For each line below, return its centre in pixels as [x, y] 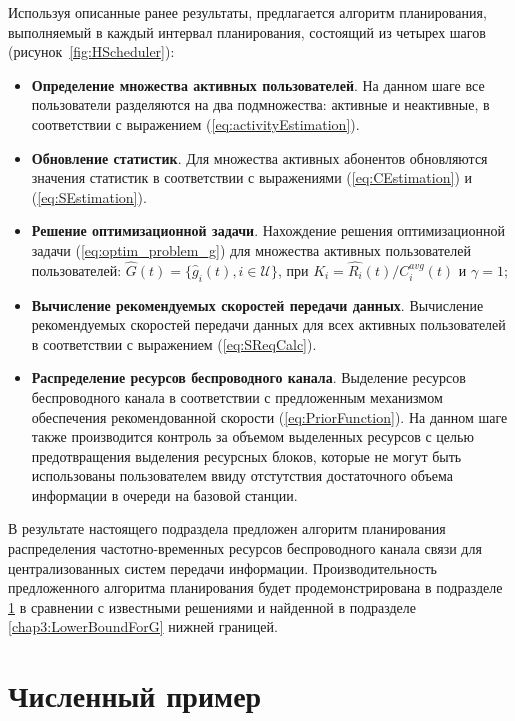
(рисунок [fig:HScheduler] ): [91, 51]
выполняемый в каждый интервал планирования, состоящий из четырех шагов [247, 31]
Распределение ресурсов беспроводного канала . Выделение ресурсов [248, 377]
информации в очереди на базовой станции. [164, 494]
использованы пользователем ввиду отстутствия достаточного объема [242, 475]
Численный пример [135, 695]
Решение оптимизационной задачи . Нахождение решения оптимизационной [268, 230]
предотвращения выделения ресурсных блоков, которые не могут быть [246, 455]
